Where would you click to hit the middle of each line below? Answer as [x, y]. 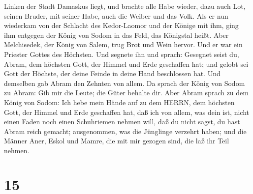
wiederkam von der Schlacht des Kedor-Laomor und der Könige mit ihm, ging [121, 25]
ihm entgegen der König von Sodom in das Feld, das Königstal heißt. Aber [116, 35]
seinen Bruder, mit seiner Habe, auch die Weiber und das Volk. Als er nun [116, 15]
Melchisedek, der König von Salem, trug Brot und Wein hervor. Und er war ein [123, 44]
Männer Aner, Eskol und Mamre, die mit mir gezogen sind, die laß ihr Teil [117, 141]
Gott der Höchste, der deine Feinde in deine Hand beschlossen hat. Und [112, 73]
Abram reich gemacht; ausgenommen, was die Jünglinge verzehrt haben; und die [125, 131]
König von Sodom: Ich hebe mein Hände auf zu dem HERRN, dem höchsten [119, 102]
